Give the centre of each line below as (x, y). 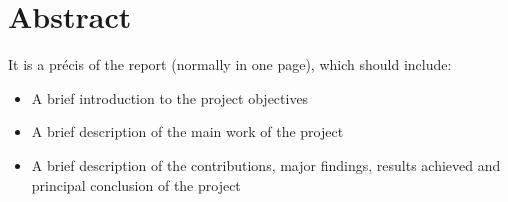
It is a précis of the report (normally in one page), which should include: (230, 64)
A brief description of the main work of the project (187, 131)
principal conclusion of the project (136, 184)
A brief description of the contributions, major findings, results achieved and (266, 164)
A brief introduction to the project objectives (170, 97)
